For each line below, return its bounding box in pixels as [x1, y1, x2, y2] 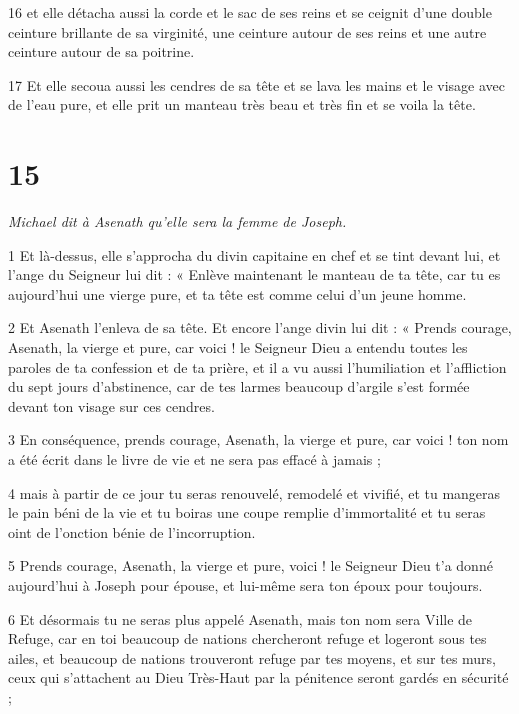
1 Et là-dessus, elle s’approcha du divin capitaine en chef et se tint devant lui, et [8, 244, 501, 265]
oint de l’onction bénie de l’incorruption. [8, 521, 256, 542]
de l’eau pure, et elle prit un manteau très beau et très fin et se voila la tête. [8, 94, 476, 115]
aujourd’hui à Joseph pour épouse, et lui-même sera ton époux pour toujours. [8, 575, 483, 595]
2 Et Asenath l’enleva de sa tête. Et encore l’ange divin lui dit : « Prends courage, [8, 317, 512, 338]
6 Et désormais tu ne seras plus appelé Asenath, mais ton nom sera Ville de [8, 608, 473, 629]
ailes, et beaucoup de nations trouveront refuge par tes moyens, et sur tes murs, [8, 647, 497, 668]
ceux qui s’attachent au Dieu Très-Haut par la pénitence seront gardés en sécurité [8, 667, 509, 688]
